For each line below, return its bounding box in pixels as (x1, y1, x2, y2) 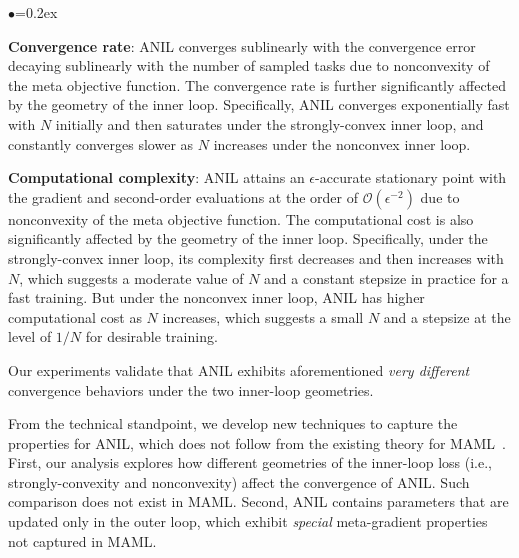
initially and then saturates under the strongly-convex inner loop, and (55, 113, 484, 134)
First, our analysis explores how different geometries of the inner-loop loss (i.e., (8, 452, 492, 473)
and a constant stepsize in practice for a (264, 267, 509, 288)
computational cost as (8, 306, 142, 327)
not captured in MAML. (8, 530, 157, 551)
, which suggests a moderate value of (19, 267, 244, 288)
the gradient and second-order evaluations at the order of (8, 186, 358, 207)
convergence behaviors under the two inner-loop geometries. (8, 379, 374, 400)
